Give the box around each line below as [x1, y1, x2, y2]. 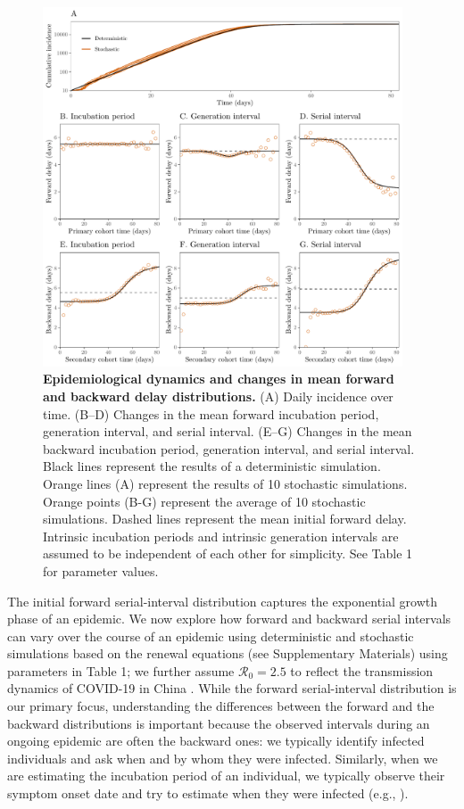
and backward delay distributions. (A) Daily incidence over [43, 386, 394, 405]
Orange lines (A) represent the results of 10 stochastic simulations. [43, 474, 408, 492]
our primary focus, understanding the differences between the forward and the [7, 697, 435, 715]
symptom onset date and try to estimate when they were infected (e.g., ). [7, 784, 409, 803]
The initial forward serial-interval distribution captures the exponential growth [7, 591, 438, 610]
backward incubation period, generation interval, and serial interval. [43, 439, 415, 458]
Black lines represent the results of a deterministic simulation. [43, 457, 381, 475]
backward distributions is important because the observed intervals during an [7, 714, 430, 732]
